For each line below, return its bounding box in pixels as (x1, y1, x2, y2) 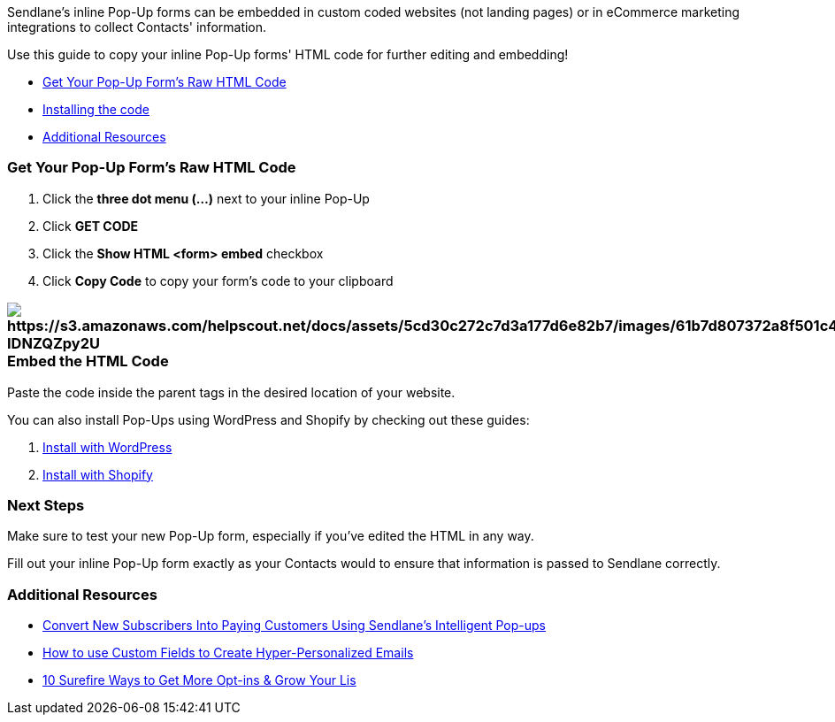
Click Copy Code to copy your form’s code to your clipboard (42, 273, 394, 288)
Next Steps (7, 495, 85, 514)
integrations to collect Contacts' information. (7, 19, 267, 35)
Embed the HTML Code (7, 352, 169, 371)
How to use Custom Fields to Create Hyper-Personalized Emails (42, 645, 414, 660)
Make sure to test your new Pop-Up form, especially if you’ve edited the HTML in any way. (7, 528, 534, 544)
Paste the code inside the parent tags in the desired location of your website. (7, 384, 456, 400)
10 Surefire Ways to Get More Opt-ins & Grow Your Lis (42, 672, 356, 687)
